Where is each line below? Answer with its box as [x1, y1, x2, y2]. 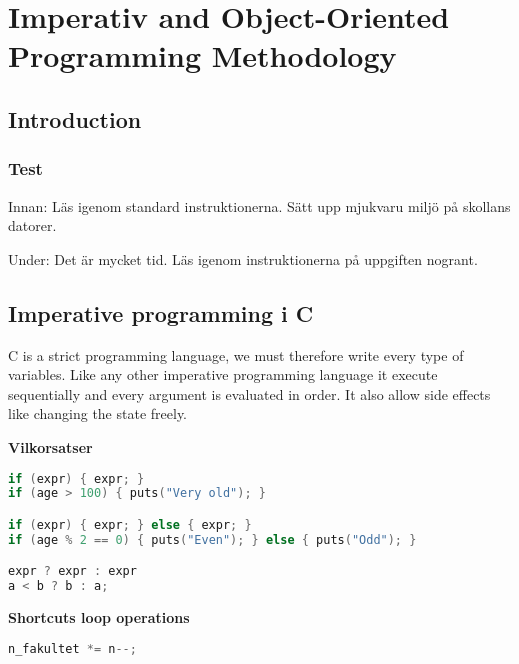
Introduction [8, 103, 142, 134]
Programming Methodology [8, 35, 397, 76]
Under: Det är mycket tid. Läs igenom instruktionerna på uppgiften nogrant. [8, 248, 478, 269]
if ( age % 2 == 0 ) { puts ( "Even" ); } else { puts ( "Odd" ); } [8, 532, 417, 547]
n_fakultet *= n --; [8, 641, 137, 656]
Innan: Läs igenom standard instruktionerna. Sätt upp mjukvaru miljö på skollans [8, 195, 511, 216]
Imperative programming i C [8, 297, 314, 328]
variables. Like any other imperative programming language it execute [8, 364, 438, 385]
